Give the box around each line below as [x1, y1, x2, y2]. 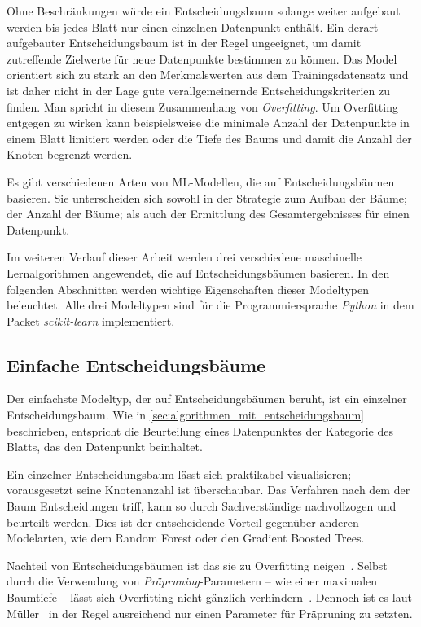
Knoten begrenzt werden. [7, 146, 133, 163]
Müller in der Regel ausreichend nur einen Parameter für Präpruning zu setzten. [7, 604, 413, 621]
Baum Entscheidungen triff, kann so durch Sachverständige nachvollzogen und [7, 498, 397, 515]
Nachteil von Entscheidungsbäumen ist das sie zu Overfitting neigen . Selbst [7, 556, 388, 573]
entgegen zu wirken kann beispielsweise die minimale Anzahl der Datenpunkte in [7, 114, 410, 131]
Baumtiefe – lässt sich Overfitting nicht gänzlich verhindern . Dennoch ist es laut [7, 589, 412, 606]
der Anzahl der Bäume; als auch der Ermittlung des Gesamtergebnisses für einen [7, 205, 410, 222]
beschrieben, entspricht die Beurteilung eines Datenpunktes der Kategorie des [7, 422, 394, 439]
